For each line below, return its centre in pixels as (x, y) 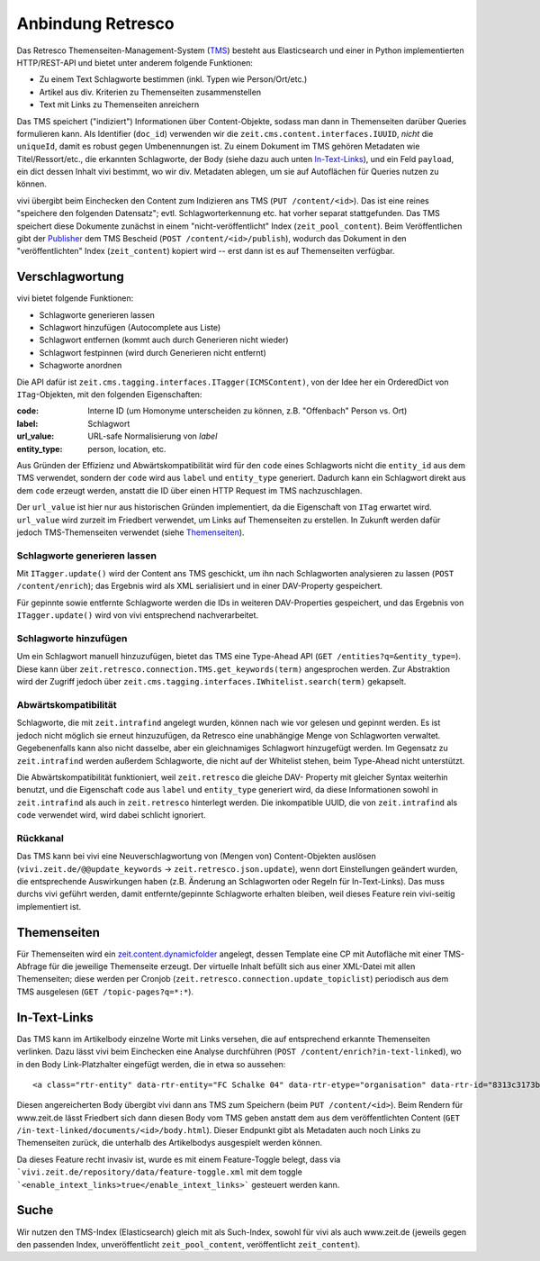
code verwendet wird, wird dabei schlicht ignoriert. (111, 815)
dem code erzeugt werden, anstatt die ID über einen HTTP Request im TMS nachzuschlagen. (189, 490)
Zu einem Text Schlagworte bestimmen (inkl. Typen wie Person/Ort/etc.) (173, 79)
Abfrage (32, 966)
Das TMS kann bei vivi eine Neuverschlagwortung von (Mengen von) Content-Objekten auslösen (197, 857)
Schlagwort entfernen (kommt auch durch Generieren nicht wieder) (164, 340)
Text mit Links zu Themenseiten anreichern (119, 104)
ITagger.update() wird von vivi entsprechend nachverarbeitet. (138, 615)
